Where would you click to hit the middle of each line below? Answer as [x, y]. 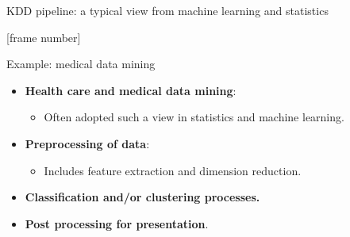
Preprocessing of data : [87, 143]
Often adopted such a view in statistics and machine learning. [194, 117]
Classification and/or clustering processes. [142, 197]
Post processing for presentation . [117, 223]
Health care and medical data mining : [131, 90]
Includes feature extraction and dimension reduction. [173, 170]
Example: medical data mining [81, 64]
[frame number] [44, 37]
